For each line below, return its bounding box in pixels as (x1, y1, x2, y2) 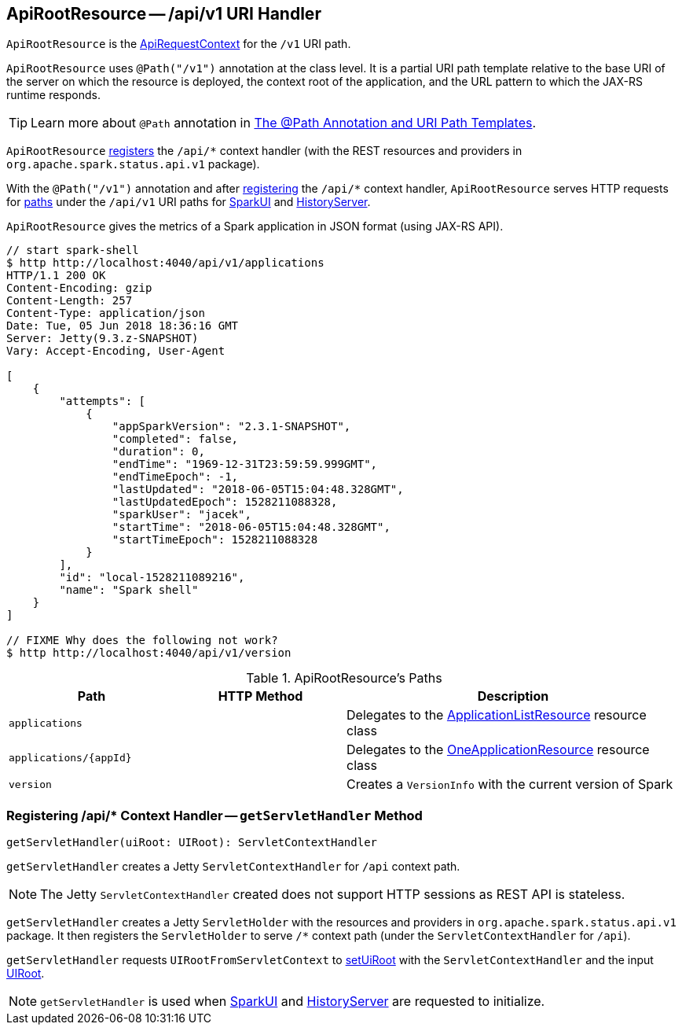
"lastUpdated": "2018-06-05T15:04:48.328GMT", (112, 483, 404, 496)
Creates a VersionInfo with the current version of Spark (346, 776, 673, 793)
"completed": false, (112, 433, 239, 446)
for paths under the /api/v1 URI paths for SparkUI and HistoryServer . (6, 195, 371, 209)
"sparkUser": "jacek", (112, 508, 251, 521)
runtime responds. (6, 88, 101, 102)
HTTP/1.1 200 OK (6, 269, 106, 282)
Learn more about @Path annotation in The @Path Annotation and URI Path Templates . (31, 115, 537, 131)
